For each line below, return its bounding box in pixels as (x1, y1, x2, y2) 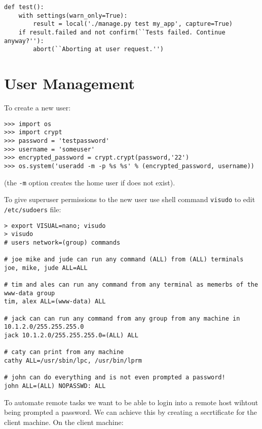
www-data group (4, 289, 55, 297)
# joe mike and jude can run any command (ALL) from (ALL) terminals (4, 256, 244, 263)
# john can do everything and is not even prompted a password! (4, 374, 226, 381)
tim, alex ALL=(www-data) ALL (4, 298, 106, 305)
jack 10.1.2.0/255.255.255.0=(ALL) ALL (4, 332, 138, 339)
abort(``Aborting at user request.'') (33, 46, 164, 53)
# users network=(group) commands (4, 239, 121, 246)
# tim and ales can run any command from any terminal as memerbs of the (4, 281, 258, 289)
